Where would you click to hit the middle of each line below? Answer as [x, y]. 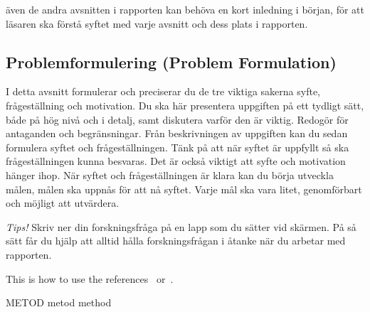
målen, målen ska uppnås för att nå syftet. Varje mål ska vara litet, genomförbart [184, 189]
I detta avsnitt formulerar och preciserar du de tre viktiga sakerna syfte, [163, 91]
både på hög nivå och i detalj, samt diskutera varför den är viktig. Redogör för [177, 119]
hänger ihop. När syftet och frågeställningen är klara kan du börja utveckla [170, 174]
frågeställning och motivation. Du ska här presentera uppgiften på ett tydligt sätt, [185, 105]
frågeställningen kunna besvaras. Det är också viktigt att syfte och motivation [176, 161]
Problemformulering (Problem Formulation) [171, 61]
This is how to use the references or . [90, 278]
